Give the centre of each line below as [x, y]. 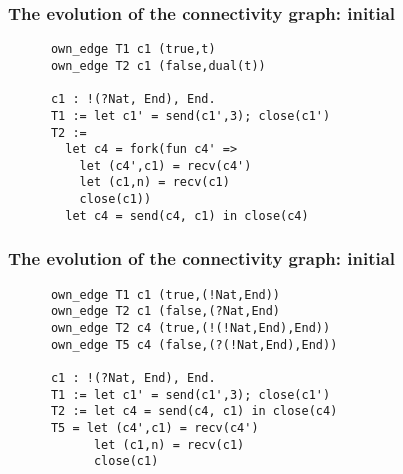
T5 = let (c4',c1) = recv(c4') [154, 427]
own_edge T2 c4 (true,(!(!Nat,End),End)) [190, 327]
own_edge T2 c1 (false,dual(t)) [158, 65]
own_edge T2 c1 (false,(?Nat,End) [165, 311]
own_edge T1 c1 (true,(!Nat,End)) [165, 294]
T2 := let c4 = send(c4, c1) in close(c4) [194, 411]
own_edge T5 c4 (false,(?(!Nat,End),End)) [194, 344]
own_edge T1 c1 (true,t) [133, 49]
